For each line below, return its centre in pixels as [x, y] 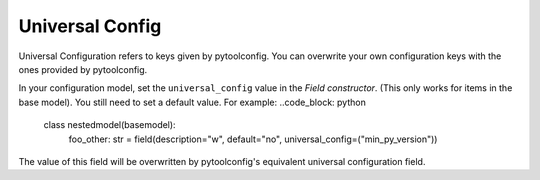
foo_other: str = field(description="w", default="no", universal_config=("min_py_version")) [253, 139]
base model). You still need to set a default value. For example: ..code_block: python [192, 102]
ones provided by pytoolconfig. [83, 69]
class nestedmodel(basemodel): [109, 125]
